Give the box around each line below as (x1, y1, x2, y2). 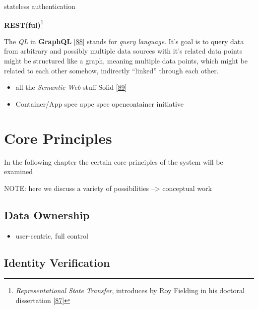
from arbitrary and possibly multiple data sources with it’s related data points (4, 46, 243, 56)
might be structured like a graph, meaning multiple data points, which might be (4, 56, 248, 66)
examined (4, 166, 33, 177)
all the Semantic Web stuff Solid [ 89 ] (15, 82, 127, 92)
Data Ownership (4, 207, 90, 222)
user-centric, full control (15, 230, 88, 241)
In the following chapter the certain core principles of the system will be (4, 156, 223, 167)
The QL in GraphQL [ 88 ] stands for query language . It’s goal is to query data (4, 36, 244, 46)
